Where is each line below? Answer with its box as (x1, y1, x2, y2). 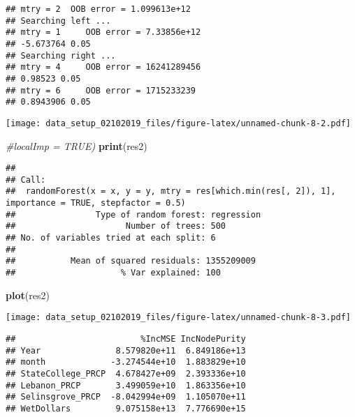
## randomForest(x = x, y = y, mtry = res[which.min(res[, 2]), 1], (6, 186, 336, 197)
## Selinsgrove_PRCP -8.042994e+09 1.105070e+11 (6, 392, 246, 402)
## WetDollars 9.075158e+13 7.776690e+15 (6, 403, 246, 414)
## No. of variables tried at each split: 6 (6, 233, 216, 243)
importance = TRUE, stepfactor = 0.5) (6, 198, 186, 208)
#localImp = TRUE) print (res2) (6, 138, 147, 153)
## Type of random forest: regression (6, 209, 261, 220)
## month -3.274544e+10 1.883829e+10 (6, 357, 246, 367)
